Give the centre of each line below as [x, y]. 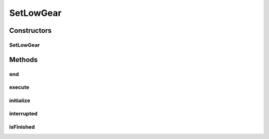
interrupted [23, 114]
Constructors [30, 31]
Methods [23, 60]
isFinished [22, 127]
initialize [20, 100]
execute [19, 87]
